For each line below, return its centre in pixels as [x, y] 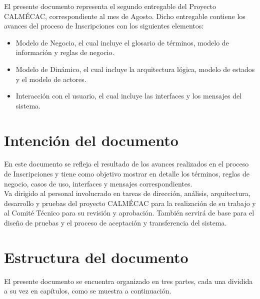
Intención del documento [91, 140]
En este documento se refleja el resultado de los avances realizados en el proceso [126, 164]
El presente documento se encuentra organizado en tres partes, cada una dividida [128, 281]
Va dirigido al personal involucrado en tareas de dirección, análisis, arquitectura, [127, 193]
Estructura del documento [96, 257]
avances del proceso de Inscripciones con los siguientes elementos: [104, 26]
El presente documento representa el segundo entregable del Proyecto [110, 6]
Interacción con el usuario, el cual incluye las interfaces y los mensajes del [129, 96]
